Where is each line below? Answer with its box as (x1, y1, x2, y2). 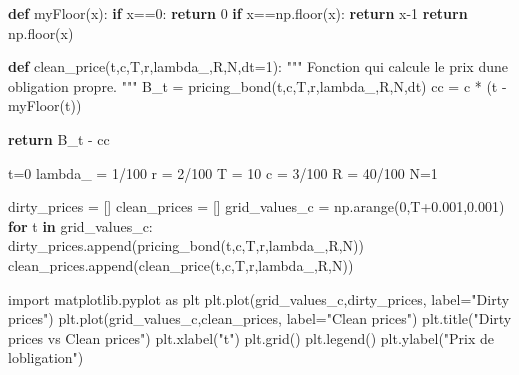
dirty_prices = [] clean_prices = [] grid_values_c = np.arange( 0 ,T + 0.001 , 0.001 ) (8, 196, 505, 217)
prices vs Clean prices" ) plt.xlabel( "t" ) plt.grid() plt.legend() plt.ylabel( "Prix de (8, 327, 495, 348)
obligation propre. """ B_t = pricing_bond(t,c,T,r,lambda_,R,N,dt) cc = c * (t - (8, 75, 507, 96)
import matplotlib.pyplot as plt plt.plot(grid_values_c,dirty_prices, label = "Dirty (8, 288, 510, 309)
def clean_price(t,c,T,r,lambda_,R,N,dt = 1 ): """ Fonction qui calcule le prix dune (8, 56, 508, 77)
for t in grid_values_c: (8, 215, 153, 236)
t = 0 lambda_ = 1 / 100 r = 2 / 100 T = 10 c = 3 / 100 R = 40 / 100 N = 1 (8, 162, 438, 183)
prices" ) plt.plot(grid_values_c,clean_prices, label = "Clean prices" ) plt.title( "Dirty (8, 308, 512, 329)
